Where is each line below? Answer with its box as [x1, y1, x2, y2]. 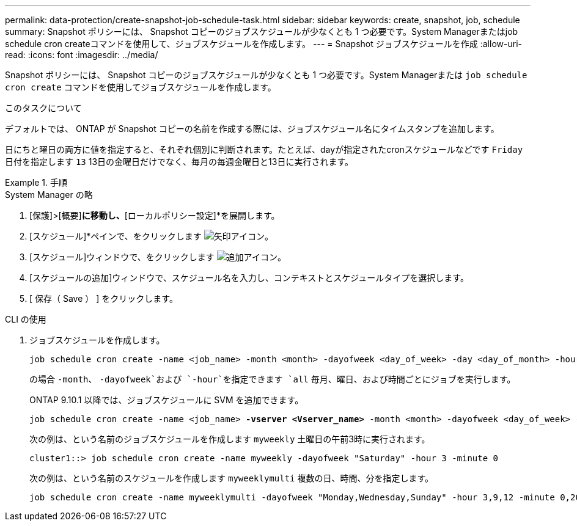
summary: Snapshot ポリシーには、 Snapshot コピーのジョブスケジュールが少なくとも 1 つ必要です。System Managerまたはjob [5, 26, 518, 37]
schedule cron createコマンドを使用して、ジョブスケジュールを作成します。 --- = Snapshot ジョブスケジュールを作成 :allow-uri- [5, 38, 522, 49]
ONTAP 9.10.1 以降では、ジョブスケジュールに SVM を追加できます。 [29, 395, 304, 405]
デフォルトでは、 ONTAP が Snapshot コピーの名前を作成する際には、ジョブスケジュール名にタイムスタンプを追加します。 [5, 123, 499, 134]
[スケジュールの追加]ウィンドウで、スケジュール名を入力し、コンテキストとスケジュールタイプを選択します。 [29, 272, 469, 283]
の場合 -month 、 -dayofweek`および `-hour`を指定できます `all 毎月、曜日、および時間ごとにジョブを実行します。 [29, 374, 516, 384]
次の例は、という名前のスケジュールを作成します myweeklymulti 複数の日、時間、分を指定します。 [29, 473, 434, 483]
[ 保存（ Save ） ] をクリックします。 [29, 293, 178, 304]
